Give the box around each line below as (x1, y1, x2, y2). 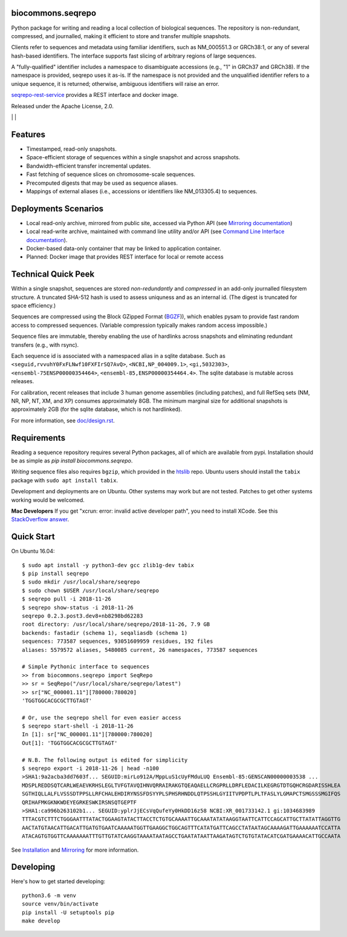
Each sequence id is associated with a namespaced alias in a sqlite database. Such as (11, 352, 226, 360)
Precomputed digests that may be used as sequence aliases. (26, 179, 178, 186)
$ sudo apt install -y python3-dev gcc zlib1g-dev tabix (22, 562, 195, 568)
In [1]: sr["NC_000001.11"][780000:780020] (22, 731, 153, 738)
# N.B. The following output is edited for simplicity (22, 757, 188, 763)
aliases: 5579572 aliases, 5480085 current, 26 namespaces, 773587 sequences (22, 646, 258, 653)
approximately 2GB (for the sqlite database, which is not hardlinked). (11, 406, 183, 413)
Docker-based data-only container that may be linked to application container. (26, 245, 221, 252)
